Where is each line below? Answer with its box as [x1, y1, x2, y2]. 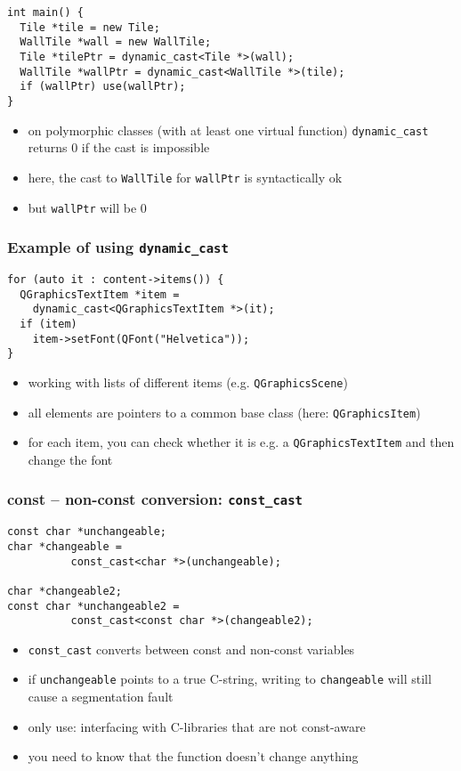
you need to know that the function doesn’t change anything [28, 747, 359, 766]
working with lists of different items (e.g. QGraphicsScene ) [28, 372, 348, 391]
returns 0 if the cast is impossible [28, 138, 210, 157]
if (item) [20, 317, 77, 330]
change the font [28, 450, 113, 468]
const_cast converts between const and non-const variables [28, 639, 355, 658]
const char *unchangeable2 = [7, 599, 180, 613]
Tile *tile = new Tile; [20, 20, 160, 34]
